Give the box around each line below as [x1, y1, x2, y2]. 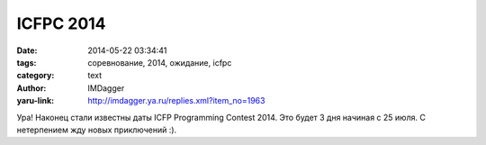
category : [16, 70, 55, 81]
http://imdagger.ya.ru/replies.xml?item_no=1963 [87, 95, 265, 106]
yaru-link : [16, 95, 54, 106]
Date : [16, 45, 38, 56]
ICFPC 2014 [16, 14, 107, 33]
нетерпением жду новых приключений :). [16, 124, 177, 135]
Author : [16, 82, 47, 94]
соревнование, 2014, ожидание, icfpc [87, 57, 232, 68]
